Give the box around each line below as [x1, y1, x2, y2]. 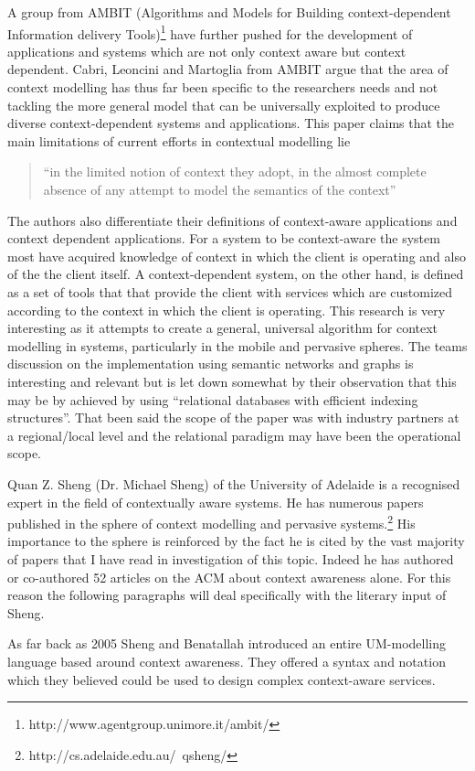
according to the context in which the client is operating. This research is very [7, 300, 446, 319]
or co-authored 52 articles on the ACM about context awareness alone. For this [7, 567, 451, 586]
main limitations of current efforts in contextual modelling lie [7, 131, 351, 150]
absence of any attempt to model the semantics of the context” [43, 180, 396, 198]
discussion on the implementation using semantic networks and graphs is [7, 354, 414, 373]
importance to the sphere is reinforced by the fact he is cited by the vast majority [7, 531, 465, 551]
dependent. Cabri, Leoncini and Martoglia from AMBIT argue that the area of [7, 59, 449, 79]
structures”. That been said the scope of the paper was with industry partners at [7, 408, 459, 427]
